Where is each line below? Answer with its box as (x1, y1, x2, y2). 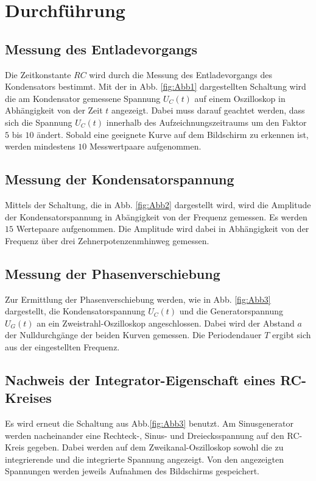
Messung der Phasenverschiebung (5, 264, 220, 283)
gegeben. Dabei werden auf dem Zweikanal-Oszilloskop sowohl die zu (27, 441, 284, 454)
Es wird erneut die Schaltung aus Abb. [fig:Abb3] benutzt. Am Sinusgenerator (5, 417, 293, 430)
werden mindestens (5, 140, 75, 153)
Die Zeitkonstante (5, 68, 71, 81)
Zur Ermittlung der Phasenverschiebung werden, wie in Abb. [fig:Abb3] (5, 292, 271, 305)
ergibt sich (272, 328, 311, 341)
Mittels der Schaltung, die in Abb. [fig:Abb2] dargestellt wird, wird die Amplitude (5, 198, 311, 211)
